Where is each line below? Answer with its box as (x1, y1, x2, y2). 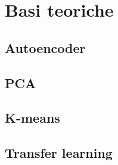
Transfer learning (5, 144, 113, 162)
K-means (5, 108, 60, 127)
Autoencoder (5, 38, 86, 57)
